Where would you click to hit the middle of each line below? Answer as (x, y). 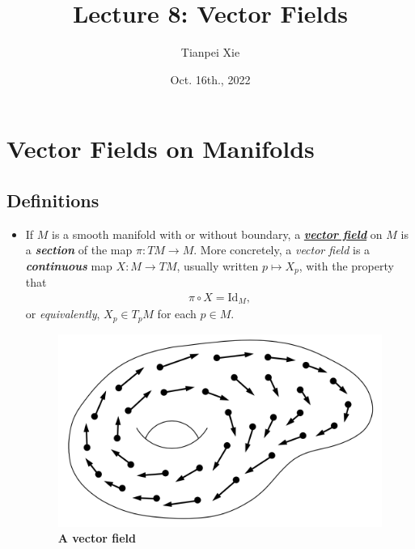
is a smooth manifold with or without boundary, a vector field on (217, 234)
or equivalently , (63, 314)
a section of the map (79, 250)
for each (177, 314)
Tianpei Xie (210, 52)
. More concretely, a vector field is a (282, 250)
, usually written (218, 265)
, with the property (346, 265)
